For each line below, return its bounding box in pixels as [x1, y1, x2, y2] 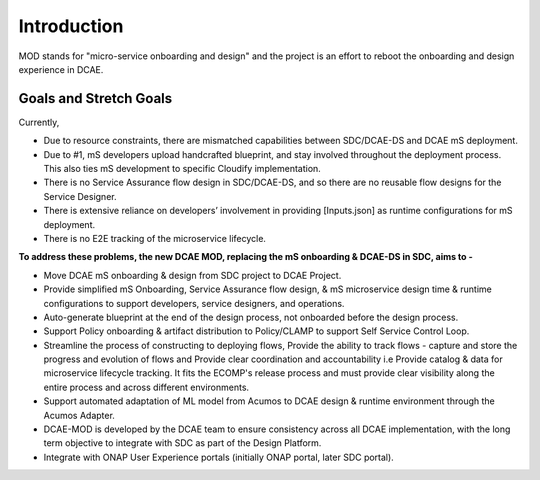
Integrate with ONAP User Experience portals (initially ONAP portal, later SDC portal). [43, 451, 394, 463]
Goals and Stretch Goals [18, 90, 173, 107]
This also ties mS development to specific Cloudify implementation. [43, 163, 322, 175]
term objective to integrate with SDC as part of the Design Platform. [43, 437, 322, 449]
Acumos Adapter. [43, 409, 115, 421]
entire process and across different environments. [43, 381, 250, 393]
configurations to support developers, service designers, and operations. [43, 297, 345, 309]
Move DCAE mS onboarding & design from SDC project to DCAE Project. [43, 269, 342, 281]
